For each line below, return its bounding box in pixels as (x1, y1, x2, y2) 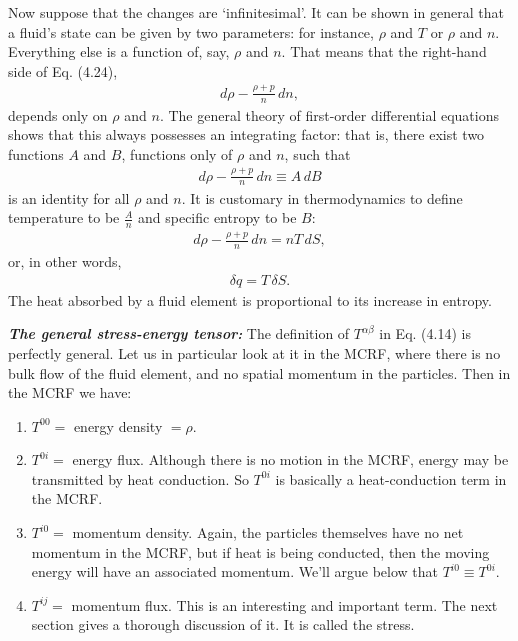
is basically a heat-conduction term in (275, 468, 507, 489)
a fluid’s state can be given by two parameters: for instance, (8, 21, 374, 42)
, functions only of (121, 143, 233, 164)
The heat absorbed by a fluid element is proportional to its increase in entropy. (8, 289, 492, 310)
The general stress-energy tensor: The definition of (8, 323, 350, 344)
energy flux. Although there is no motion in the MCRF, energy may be (72, 449, 509, 470)
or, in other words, (8, 251, 122, 272)
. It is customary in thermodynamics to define (181, 187, 463, 208)
